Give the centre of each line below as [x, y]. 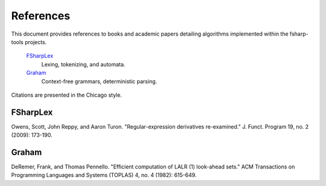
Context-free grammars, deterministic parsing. [99, 81]
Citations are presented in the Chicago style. [66, 95]
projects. [36, 42]
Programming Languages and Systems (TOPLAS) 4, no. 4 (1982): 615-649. [104, 175]
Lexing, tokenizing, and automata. [83, 64]
